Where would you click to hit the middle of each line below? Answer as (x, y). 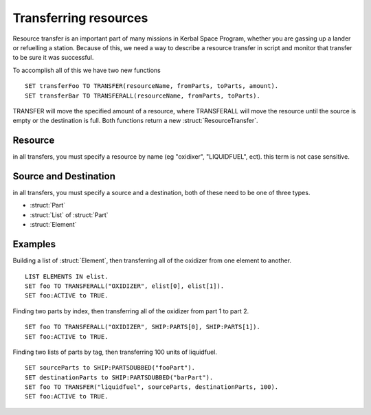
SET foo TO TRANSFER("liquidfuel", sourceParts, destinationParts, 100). (152, 387)
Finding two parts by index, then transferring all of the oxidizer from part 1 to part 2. (131, 311)
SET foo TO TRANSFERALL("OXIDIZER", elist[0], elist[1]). (125, 286)
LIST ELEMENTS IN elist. (67, 276)
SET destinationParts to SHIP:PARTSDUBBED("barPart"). (119, 377)
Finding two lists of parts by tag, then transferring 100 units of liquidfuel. (115, 352)
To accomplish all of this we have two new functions (87, 70)
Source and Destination (64, 176)
